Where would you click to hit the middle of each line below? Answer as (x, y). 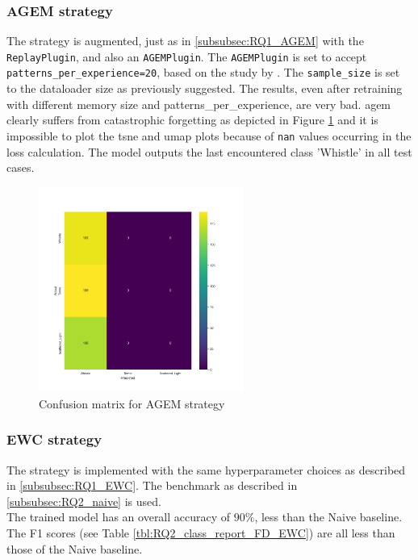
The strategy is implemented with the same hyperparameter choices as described (206, 469)
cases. (21, 167)
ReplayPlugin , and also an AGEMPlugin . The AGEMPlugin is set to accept (187, 56)
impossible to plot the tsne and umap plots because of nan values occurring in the (209, 135)
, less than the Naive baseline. (328, 517)
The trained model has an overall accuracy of (119, 517)
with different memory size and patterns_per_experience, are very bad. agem (199, 104)
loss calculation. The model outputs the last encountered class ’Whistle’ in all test (209, 151)
